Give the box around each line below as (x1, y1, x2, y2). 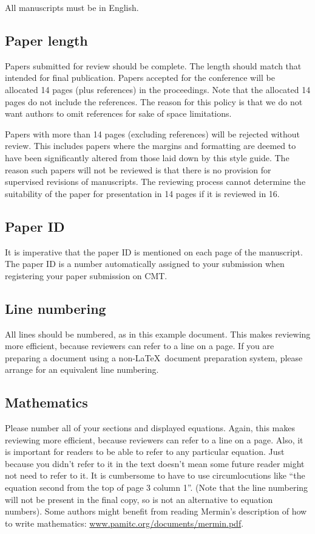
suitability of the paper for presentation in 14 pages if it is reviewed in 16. (5, 187, 280, 199)
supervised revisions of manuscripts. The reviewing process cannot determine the (5, 175, 306, 188)
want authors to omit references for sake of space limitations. (5, 107, 232, 120)
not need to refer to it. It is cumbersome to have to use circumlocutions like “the (5, 469, 305, 482)
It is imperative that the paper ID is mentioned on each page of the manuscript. (5, 245, 303, 258)
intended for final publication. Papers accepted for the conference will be (5, 71, 275, 84)
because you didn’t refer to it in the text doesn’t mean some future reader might (5, 457, 305, 470)
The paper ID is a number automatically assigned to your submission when (5, 257, 285, 270)
